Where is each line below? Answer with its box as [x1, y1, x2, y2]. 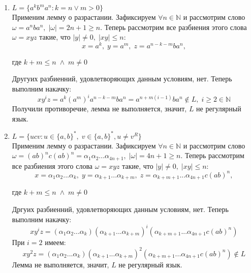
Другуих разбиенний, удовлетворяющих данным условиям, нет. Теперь [12, 73, 232, 84]
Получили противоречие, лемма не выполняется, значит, [12, 103, 187, 114]
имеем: [45, 236, 66, 247]
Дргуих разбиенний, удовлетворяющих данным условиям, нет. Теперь [12, 204, 229, 215]
